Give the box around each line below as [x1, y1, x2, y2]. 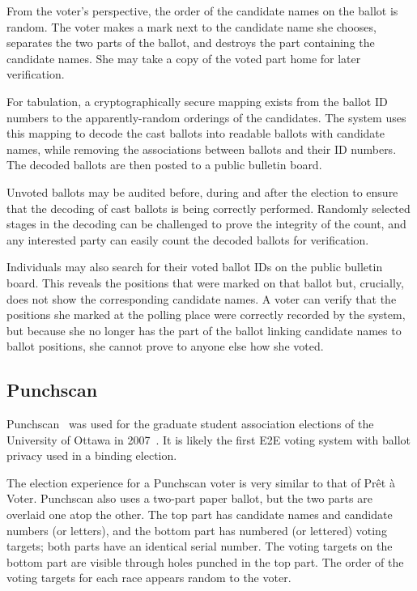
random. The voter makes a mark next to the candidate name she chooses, [6, 18, 377, 35]
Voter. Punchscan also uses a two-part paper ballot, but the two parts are [6, 490, 372, 507]
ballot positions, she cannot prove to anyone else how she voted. [6, 338, 324, 355]
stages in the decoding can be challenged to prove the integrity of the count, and [6, 215, 406, 232]
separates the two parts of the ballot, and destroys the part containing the [6, 34, 375, 51]
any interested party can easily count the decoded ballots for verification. [6, 231, 369, 248]
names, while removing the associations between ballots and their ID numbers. [6, 140, 397, 157]
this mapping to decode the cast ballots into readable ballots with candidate [6, 125, 385, 142]
